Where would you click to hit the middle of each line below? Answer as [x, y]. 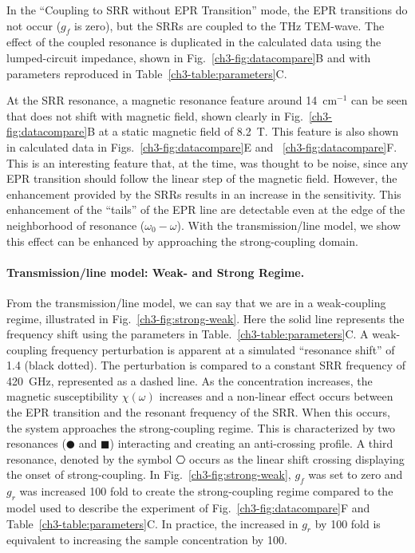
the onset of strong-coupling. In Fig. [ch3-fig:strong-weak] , [149, 474]
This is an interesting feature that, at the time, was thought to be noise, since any [207, 162]
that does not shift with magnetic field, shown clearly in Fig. [155, 115]
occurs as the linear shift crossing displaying [297, 458]
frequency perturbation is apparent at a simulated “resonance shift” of [223, 349]
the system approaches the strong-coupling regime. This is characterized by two [201, 427]
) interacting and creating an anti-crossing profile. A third [251, 443]
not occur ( [34, 25]
